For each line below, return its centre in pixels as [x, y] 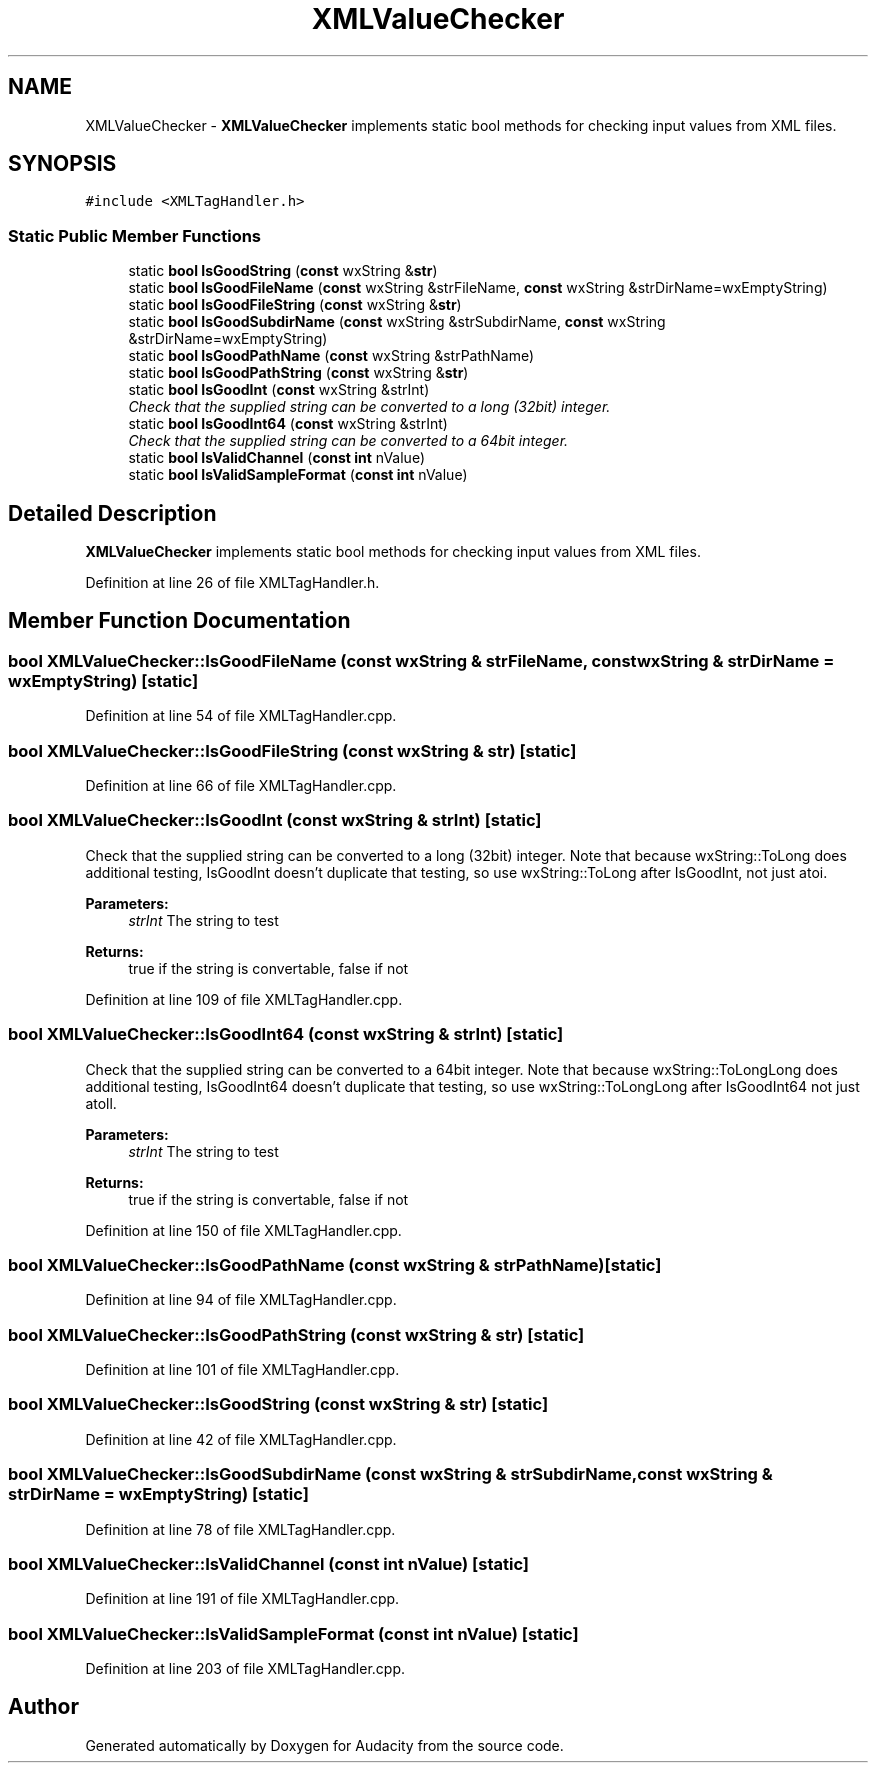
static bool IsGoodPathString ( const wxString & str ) [298, 373]
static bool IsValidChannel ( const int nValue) [276, 458]
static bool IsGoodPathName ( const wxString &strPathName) [331, 356]
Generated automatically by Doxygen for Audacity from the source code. [324, 1745]
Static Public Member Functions [135, 235]
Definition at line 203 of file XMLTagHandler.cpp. [245, 1668]
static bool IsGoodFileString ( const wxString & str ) [295, 305]
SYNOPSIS [62, 164]
